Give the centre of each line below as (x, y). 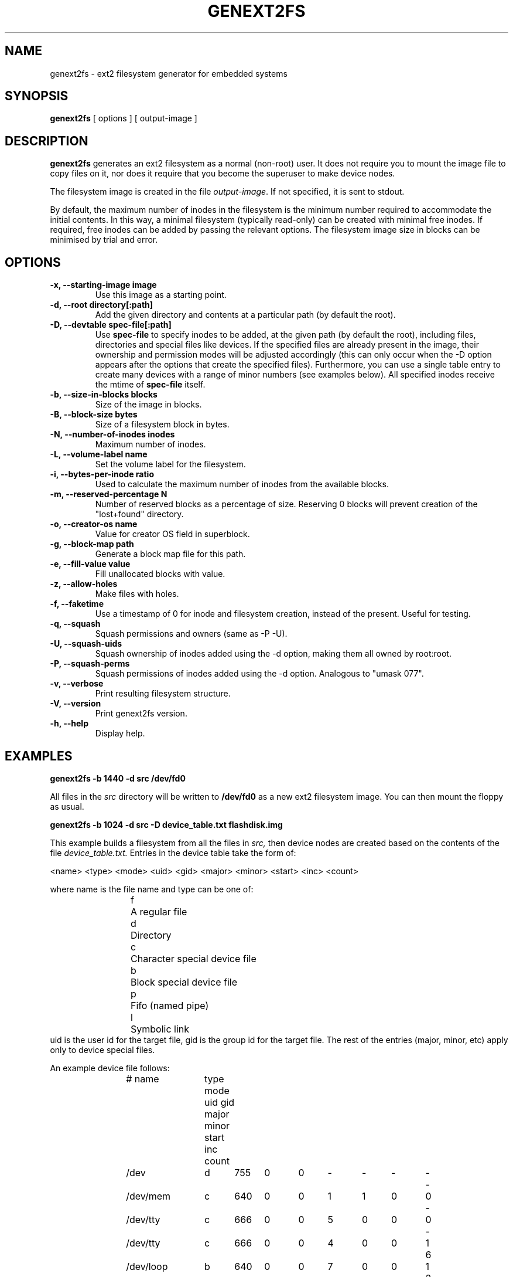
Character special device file (194, 958)
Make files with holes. (137, 594)
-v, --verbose (77, 684)
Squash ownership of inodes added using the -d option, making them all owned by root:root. (273, 654)
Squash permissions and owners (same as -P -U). (191, 634)
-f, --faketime (77, 604)
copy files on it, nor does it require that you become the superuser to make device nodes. (223, 174)
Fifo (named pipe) (170, 1005)
